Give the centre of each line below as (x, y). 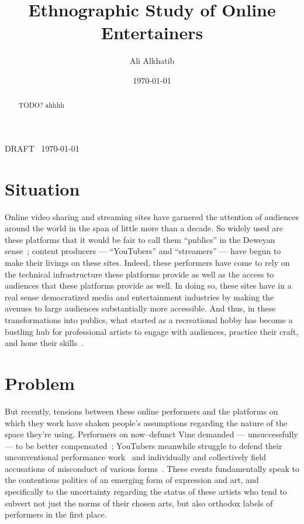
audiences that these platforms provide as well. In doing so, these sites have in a (148, 285)
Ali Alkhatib (152, 61)
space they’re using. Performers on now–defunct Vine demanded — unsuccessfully (151, 434)
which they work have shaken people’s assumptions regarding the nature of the (146, 422)
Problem (40, 383)
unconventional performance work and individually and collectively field (136, 457)
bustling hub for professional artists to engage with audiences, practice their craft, (152, 331)
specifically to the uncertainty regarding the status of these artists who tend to (146, 492)
